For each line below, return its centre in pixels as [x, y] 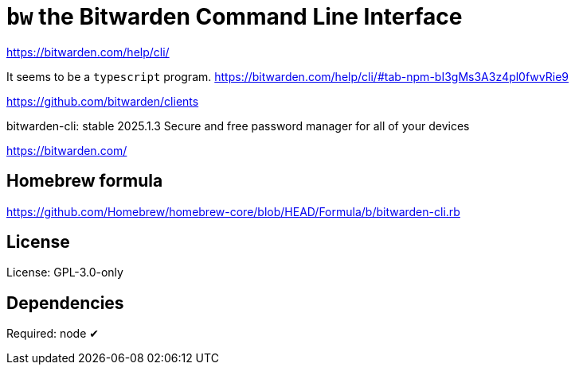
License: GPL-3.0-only [65, 272]
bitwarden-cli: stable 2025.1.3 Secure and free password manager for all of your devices [238, 126]
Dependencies [65, 303]
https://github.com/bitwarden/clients [103, 101]
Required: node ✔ [53, 334]
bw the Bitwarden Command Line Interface [235, 17]
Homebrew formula [85, 181]
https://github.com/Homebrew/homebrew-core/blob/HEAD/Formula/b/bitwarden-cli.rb [233, 211]
